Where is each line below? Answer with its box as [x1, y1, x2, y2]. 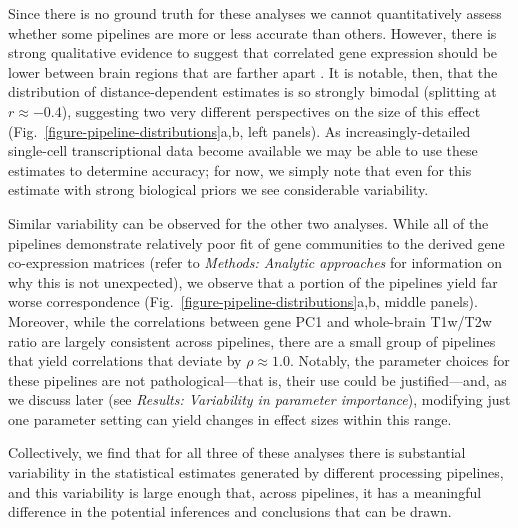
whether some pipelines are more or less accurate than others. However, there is [8, 22, 497, 43]
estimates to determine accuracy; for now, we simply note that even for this [8, 159, 472, 180]
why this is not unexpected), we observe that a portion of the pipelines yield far [8, 271, 498, 292]
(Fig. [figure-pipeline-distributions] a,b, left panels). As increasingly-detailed [8, 120, 471, 141]
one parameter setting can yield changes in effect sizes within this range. [8, 408, 452, 429]
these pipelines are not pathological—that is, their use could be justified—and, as [8, 369, 507, 390]
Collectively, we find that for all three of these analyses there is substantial [8, 442, 466, 463]
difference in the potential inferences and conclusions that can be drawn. [8, 501, 452, 522]
